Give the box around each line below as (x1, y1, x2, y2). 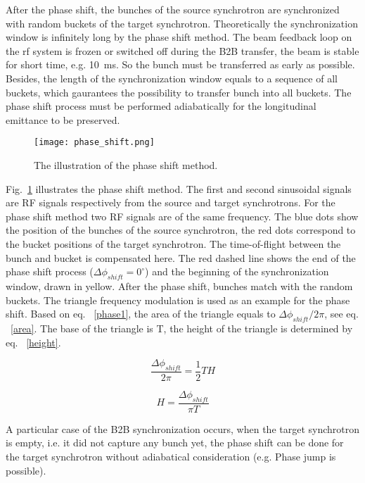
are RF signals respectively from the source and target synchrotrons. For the (6, 195, 335, 210)
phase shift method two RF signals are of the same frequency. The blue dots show (6, 208, 359, 223)
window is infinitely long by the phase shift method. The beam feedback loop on (6, 30, 352, 44)
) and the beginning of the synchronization (145, 264, 329, 279)
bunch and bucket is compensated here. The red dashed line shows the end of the (6, 250, 356, 265)
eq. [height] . (6, 334, 61, 349)
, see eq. (324, 306, 359, 321)
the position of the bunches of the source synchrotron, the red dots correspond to (6, 222, 356, 237)
